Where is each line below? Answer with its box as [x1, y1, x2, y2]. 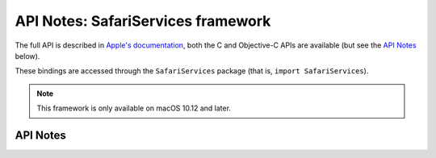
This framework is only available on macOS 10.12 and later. [36, 103, 232, 113]
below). [15, 51, 40, 60]
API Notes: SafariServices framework [15, 12, 271, 30]
